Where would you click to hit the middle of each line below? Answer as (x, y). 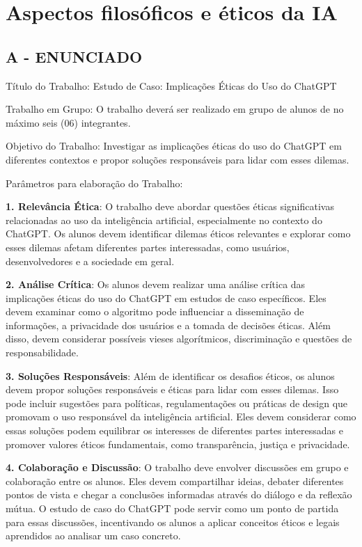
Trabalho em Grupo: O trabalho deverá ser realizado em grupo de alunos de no (175, 109)
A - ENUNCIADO (74, 56)
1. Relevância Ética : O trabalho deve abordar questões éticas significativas (170, 206)
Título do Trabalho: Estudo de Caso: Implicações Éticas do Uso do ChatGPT (171, 85)
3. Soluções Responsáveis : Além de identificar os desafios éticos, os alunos (170, 375)
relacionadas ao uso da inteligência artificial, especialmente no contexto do (164, 220)
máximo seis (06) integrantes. (68, 122)
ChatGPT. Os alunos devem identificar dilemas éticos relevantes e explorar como (178, 233)
